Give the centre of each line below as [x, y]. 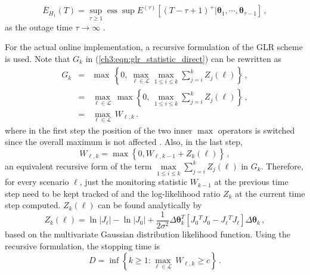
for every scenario [37, 182]
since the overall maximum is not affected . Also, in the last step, [124, 142]
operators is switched [256, 130]
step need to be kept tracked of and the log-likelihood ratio [113, 193]
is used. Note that [38, 58]
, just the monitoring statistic [134, 182]
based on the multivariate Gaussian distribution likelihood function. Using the [148, 234]
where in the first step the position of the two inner [99, 130]
